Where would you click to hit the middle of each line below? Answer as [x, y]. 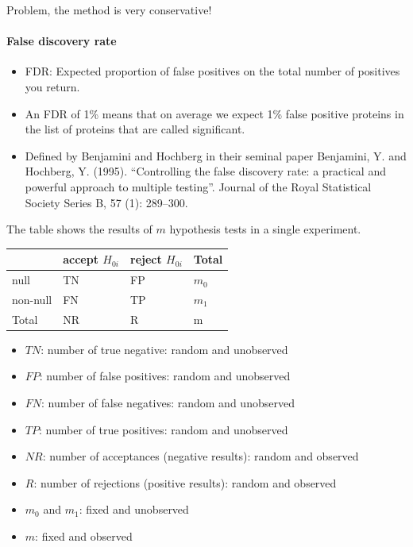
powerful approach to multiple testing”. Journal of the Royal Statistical [198, 186]
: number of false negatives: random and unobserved [168, 403]
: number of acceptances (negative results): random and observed [201, 456]
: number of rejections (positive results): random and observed [185, 482]
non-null [32, 299]
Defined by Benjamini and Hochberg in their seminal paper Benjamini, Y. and [216, 155]
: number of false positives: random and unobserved [165, 376]
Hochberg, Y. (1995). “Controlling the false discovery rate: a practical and [205, 171]
